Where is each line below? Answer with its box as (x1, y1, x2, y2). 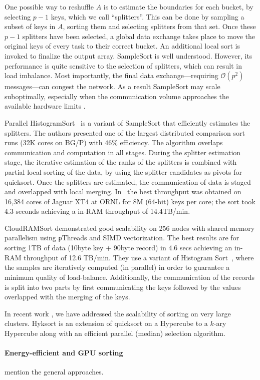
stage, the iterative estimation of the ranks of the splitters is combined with (5, 157, 237, 167)
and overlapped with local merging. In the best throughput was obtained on (5, 186, 241, 197)
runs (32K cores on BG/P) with (5, 137, 103, 148)
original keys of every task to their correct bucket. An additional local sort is (5, 41, 240, 51)
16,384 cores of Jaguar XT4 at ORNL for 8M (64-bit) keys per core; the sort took (5, 196, 255, 206)
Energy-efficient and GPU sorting (5, 347, 123, 358)
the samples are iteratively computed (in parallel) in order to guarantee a (5, 262, 230, 272)
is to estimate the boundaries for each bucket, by (103, 2, 253, 12)
